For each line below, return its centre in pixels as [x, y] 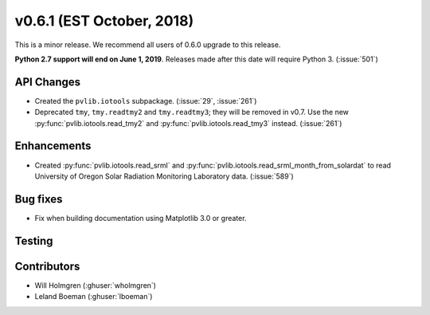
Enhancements [53, 146]
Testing [34, 240]
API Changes [48, 82]
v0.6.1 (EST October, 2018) [104, 21]
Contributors [47, 266]
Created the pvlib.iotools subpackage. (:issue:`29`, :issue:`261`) [146, 100]
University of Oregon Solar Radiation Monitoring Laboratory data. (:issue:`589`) [164, 176]
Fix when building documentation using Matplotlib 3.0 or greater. [141, 218]
